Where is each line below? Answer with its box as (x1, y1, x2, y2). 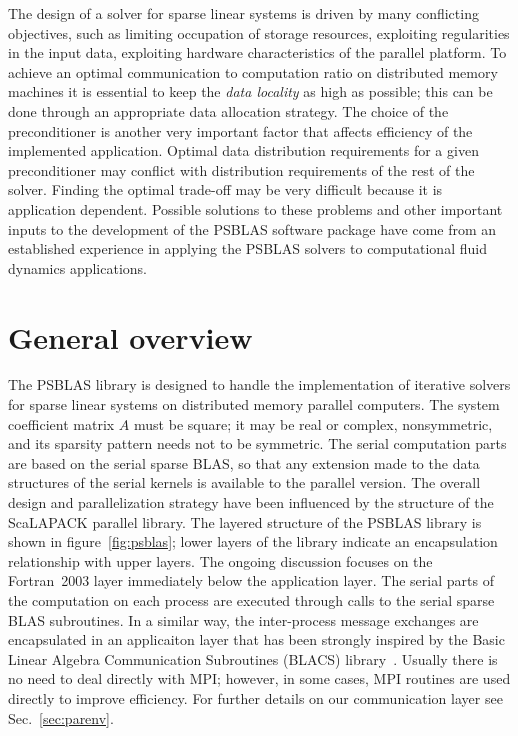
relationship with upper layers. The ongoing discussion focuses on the (8, 550, 433, 571)
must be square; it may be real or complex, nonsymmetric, (134, 413, 493, 434)
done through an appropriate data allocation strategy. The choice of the (8, 100, 449, 121)
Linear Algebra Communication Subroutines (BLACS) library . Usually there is (8, 648, 498, 669)
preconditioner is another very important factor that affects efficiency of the (8, 120, 473, 141)
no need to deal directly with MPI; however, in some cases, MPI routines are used (8, 668, 511, 689)
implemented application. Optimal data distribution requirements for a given (8, 140, 479, 161)
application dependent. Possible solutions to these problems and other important (8, 198, 503, 219)
